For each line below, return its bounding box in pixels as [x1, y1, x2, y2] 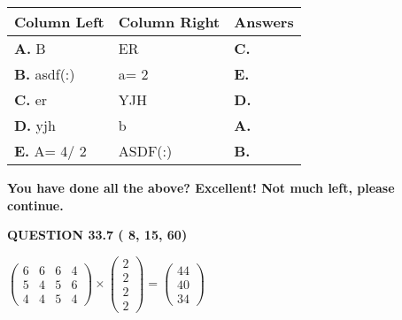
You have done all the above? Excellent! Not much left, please [7, 179, 395, 196]
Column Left [14, 11, 104, 32]
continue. [7, 195, 64, 214]
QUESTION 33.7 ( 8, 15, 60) [7, 225, 188, 244]
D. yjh [14, 115, 56, 135]
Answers [234, 11, 294, 32]
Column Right [118, 11, 220, 32]
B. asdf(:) [14, 64, 75, 84]
